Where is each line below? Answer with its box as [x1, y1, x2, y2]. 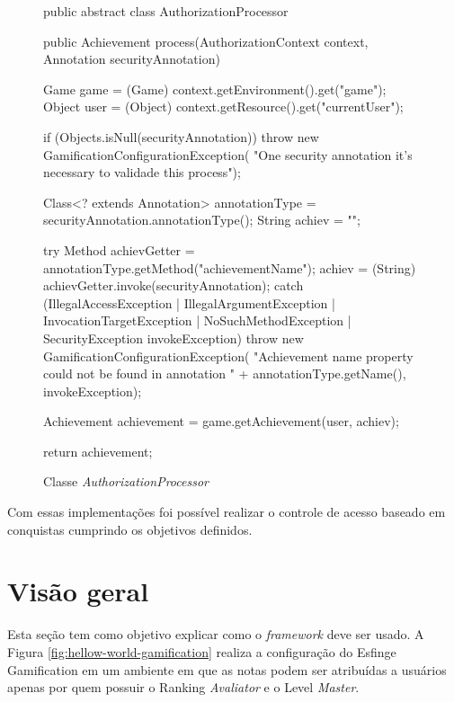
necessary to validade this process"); [43, 163, 241, 182]
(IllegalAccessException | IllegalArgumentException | [43, 293, 335, 312]
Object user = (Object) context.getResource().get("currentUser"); [43, 97, 404, 116]
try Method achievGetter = [43, 240, 195, 259]
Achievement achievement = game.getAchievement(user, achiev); [43, 412, 399, 431]
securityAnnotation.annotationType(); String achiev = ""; [43, 210, 361, 229]
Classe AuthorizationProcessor [43, 472, 209, 491]
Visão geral [7, 573, 149, 609]
